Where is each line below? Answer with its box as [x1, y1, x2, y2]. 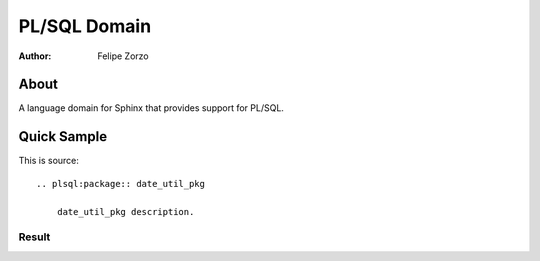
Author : [18, 50, 52, 62]
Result [18, 230, 51, 244]
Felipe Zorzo [97, 50, 149, 62]
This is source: [18, 155, 80, 167]
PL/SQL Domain [18, 15, 152, 37]
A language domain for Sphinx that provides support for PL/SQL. [18, 102, 285, 114]
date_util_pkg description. [56, 206, 195, 217]
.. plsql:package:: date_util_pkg [36, 178, 205, 189]
